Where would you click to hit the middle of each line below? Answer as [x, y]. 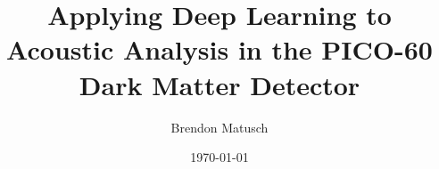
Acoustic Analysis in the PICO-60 [219, 49]
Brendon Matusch [219, 127]
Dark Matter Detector [219, 84]
